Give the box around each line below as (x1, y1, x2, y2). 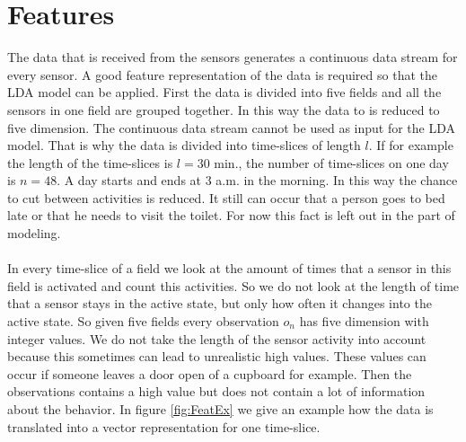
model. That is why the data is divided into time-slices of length (7, 136, 361, 155)
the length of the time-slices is (7, 153, 173, 172)
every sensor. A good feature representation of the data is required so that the (7, 65, 437, 84)
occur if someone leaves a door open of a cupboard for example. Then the (7, 364, 412, 383)
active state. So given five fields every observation (7, 312, 279, 331)
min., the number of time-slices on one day (214, 153, 449, 172)
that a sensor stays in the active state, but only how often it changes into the (7, 294, 432, 313)
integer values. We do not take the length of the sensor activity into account (7, 329, 426, 348)
